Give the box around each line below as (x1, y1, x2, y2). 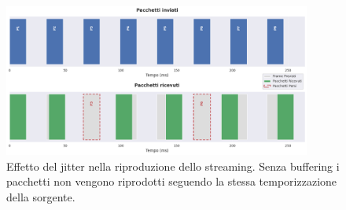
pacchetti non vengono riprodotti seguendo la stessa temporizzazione (6, 173, 337, 190)
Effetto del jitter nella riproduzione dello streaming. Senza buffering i (6, 157, 340, 174)
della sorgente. (6, 189, 75, 205)
